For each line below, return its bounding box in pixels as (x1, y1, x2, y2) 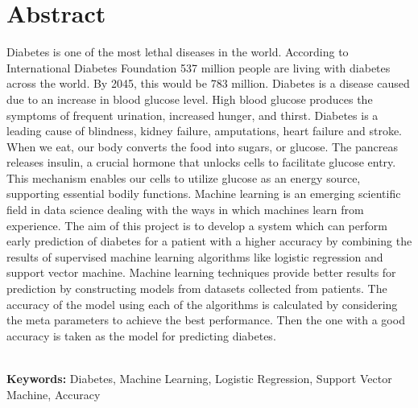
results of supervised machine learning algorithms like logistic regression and (6, 248, 383, 265)
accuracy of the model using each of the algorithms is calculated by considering (6, 295, 398, 312)
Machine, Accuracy (6, 385, 101, 402)
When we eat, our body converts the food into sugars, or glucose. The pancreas (6, 138, 398, 155)
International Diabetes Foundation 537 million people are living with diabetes (6, 59, 391, 76)
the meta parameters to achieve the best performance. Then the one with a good (6, 311, 405, 328)
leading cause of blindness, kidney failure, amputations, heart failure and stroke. (6, 122, 402, 139)
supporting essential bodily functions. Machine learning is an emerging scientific (6, 185, 401, 202)
